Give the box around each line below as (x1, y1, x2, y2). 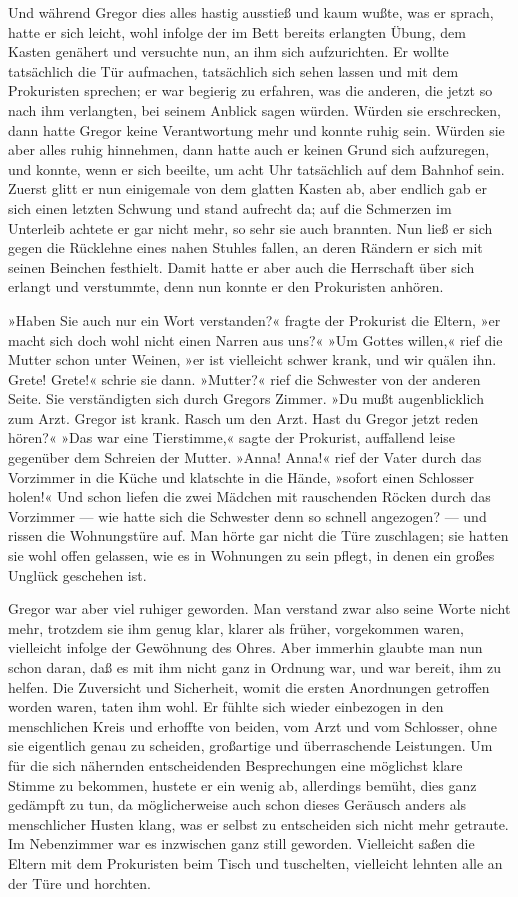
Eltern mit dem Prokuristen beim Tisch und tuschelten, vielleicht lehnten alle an (8, 852, 503, 873)
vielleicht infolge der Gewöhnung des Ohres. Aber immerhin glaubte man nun (8, 637, 483, 658)
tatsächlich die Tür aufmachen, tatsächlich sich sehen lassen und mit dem (8, 60, 459, 81)
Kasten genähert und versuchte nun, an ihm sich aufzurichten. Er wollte (8, 41, 449, 62)
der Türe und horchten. (8, 872, 151, 893)
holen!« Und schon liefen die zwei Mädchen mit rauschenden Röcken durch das (8, 486, 491, 507)
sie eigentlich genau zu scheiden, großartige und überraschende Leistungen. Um (8, 735, 493, 756)
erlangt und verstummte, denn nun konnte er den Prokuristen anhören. (8, 276, 444, 297)
